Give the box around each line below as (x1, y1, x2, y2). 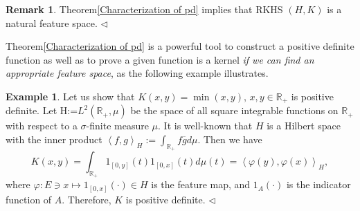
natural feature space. (6, 15, 98, 30)
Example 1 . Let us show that (6, 89, 135, 103)
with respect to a (6, 118, 78, 133)
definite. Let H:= (6, 103, 78, 118)
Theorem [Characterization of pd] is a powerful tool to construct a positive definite (6, 39, 354, 53)
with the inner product (6, 132, 102, 147)
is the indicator (286, 177, 351, 192)
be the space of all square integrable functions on (130, 103, 339, 118)
